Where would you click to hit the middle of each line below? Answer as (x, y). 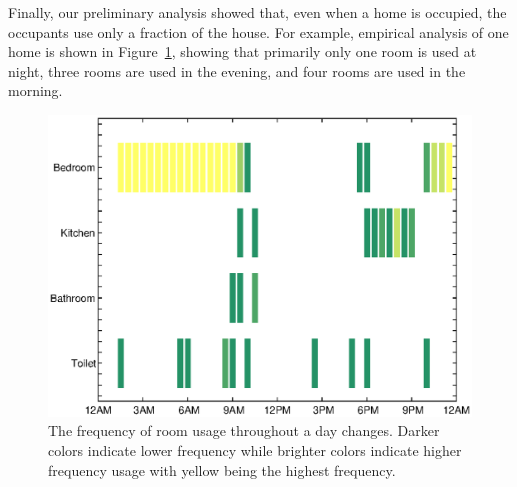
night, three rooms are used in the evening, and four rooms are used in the (237, 70)
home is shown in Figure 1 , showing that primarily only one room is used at (242, 51)
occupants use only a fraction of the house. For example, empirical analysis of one (258, 31)
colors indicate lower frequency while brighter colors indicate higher (255, 450)
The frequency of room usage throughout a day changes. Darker (244, 430)
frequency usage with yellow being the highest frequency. (222, 469)
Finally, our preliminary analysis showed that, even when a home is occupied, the (257, 12)
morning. (35, 90)
